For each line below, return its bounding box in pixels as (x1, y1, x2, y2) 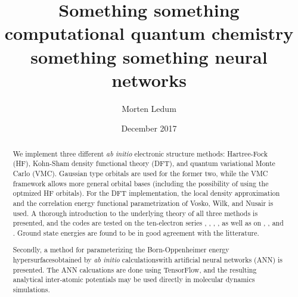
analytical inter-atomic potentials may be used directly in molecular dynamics (13, 274, 255, 285)
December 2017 (121, 122, 177, 135)
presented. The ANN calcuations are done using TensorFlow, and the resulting (13, 264, 257, 274)
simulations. (13, 285, 50, 295)
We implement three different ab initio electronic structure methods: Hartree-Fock (13, 148, 268, 158)
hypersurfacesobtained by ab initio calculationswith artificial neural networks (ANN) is (13, 255, 283, 265)
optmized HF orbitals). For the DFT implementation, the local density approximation (13, 188, 280, 198)
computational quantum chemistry (4, 21, 294, 45)
